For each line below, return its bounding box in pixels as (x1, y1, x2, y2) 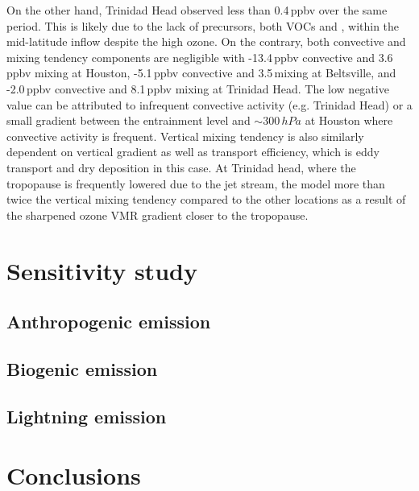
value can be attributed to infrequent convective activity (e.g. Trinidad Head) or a (6, 96, 413, 113)
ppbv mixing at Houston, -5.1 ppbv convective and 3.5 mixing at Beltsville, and (6, 64, 396, 81)
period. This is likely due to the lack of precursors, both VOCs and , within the (6, 17, 400, 34)
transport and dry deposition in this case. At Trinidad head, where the (6, 159, 356, 175)
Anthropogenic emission (6, 309, 211, 334)
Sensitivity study (6, 254, 197, 287)
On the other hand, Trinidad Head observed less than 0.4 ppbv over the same (6, 2, 388, 18)
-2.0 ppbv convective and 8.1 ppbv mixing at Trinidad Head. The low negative (6, 80, 389, 97)
